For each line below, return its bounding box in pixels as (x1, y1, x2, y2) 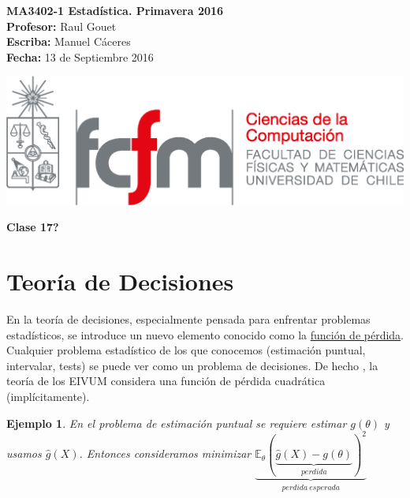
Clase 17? (6, 219, 59, 235)
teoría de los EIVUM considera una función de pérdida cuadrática (6, 373, 326, 389)
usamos (6, 445, 42, 462)
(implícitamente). (6, 388, 90, 405)
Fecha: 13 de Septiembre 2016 (6, 48, 154, 65)
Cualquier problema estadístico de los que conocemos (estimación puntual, (6, 342, 366, 358)
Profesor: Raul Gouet (6, 17, 117, 34)
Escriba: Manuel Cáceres (6, 33, 131, 50)
